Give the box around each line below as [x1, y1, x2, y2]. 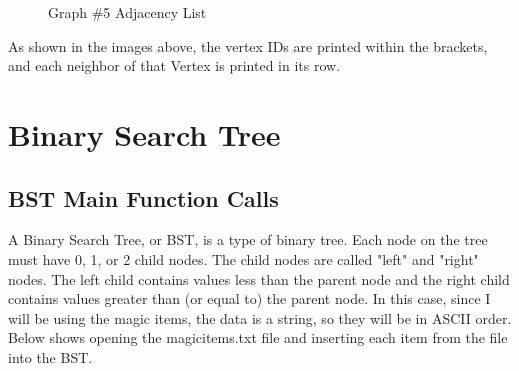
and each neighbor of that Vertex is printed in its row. [8, 55, 341, 76]
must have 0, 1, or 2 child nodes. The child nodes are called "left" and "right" [8, 248, 479, 269]
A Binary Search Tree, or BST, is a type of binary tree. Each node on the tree [8, 229, 488, 250]
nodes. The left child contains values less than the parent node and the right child [8, 268, 510, 289]
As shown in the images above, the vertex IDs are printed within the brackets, [8, 35, 488, 56]
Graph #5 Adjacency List [48, 2, 207, 22]
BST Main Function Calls [8, 182, 279, 213]
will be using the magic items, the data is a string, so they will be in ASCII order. [8, 307, 512, 328]
